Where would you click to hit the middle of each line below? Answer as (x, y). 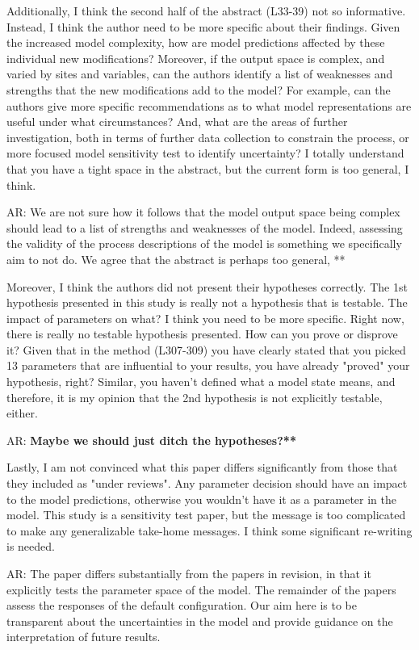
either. (22, 413)
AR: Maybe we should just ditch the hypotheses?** (151, 440)
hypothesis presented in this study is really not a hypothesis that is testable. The (207, 302)
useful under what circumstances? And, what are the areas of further (177, 122)
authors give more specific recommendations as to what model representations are (209, 105)
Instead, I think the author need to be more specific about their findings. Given (203, 26)
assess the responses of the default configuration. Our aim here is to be (182, 605)
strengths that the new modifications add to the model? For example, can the (199, 89)
